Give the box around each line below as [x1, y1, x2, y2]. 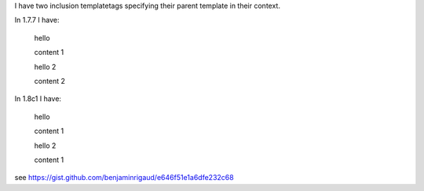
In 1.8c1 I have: [14, 94, 62, 103]
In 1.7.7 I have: [14, 16, 60, 25]
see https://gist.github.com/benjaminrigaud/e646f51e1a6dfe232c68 [14, 173, 235, 182]
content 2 [34, 76, 66, 85]
